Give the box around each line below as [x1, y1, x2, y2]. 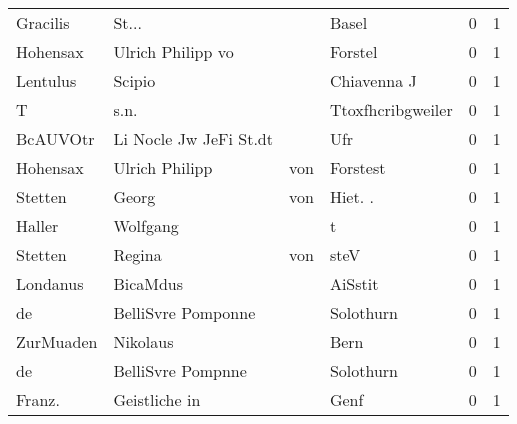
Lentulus [16, 69, 77, 92]
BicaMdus [113, 272, 184, 295]
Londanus [16, 272, 84, 295]
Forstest [329, 156, 386, 179]
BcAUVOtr [16, 127, 95, 150]
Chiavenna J [329, 69, 417, 92]
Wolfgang [113, 214, 179, 237]
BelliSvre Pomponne [113, 301, 256, 324]
